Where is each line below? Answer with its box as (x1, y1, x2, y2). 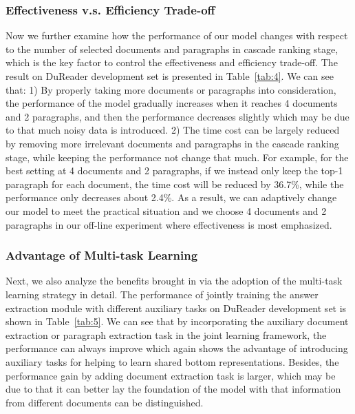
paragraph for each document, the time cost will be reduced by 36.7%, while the (6, 176, 344, 191)
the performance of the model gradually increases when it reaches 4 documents (6, 96, 338, 110)
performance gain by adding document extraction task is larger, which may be (6, 368, 336, 382)
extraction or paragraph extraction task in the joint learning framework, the (6, 327, 327, 342)
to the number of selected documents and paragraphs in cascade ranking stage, (6, 41, 338, 56)
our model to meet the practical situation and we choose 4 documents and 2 (6, 203, 327, 218)
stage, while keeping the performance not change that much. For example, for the (6, 149, 349, 164)
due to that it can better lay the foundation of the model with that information (6, 382, 341, 396)
